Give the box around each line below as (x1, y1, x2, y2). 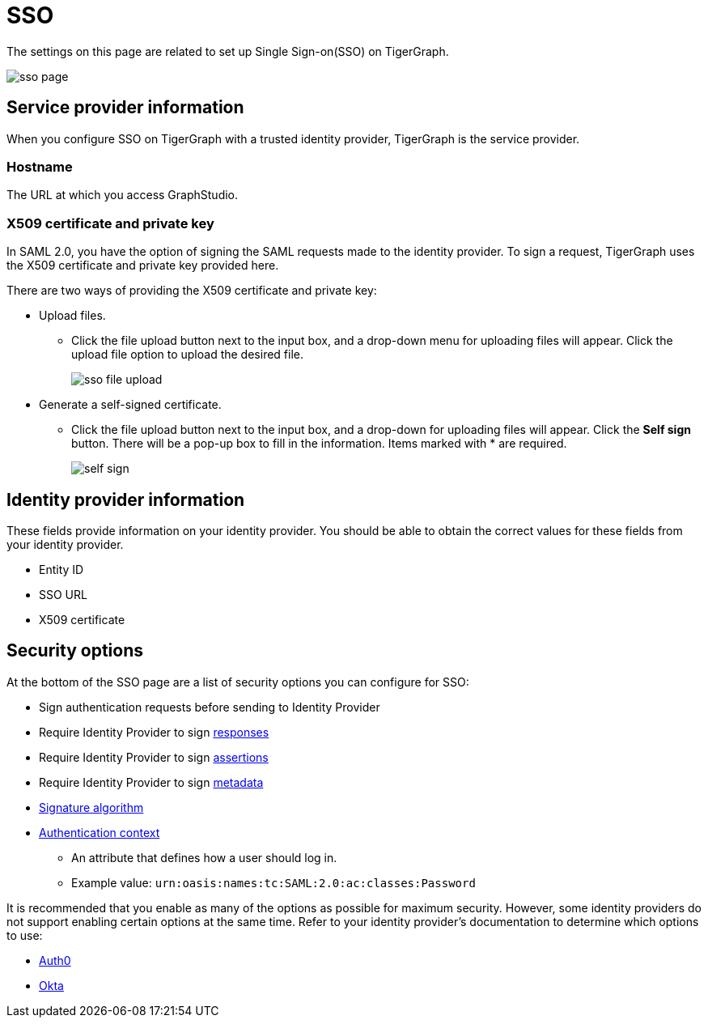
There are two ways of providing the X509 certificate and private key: (6, 283, 377, 298)
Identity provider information (6, 489, 245, 510)
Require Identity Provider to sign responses (39, 724, 269, 739)
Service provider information (6, 97, 244, 118)
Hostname (6, 158, 73, 175)
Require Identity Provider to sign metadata (39, 775, 264, 789)
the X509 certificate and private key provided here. (6, 258, 279, 273)
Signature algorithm (39, 800, 144, 814)
